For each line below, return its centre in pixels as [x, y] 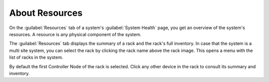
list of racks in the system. [36, 57]
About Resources [46, 13]
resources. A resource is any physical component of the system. [75, 34]
